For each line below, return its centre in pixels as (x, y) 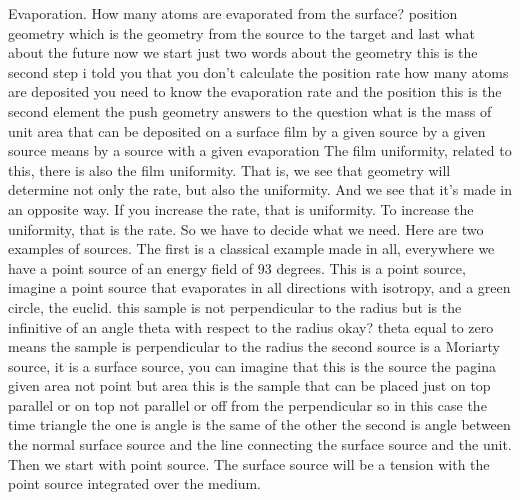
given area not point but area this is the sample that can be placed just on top (249, 385)
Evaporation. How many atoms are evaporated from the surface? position (233, 13)
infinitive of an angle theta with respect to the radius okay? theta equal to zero (251, 326)
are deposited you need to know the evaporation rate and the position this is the (255, 91)
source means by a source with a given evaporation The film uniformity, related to (260, 150)
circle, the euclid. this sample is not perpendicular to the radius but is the (235, 306)
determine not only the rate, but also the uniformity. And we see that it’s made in (260, 189)
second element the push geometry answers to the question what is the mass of (250, 110)
